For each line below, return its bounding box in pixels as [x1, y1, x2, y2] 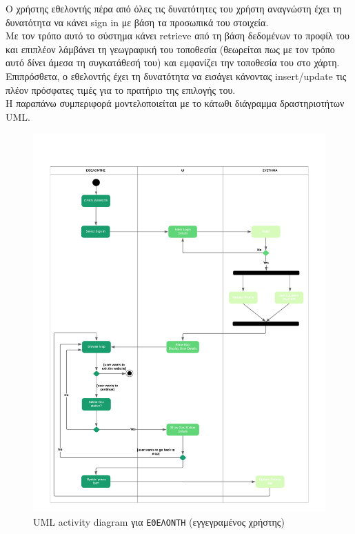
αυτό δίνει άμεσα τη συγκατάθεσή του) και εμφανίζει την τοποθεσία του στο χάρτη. [6, 55, 340, 70]
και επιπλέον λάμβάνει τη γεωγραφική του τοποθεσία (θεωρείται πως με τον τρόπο [6, 41, 335, 56]
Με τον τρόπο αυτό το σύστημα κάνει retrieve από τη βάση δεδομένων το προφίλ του [6, 28, 350, 43]
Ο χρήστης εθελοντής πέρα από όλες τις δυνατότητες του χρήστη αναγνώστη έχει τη [6, 1, 342, 15]
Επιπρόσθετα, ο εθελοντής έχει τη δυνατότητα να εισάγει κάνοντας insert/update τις [6, 68, 347, 83]
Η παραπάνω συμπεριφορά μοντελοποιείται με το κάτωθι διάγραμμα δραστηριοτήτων [6, 96, 345, 110]
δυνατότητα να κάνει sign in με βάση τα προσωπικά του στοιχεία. [6, 14, 269, 29]
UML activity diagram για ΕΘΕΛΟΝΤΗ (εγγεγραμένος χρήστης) [33, 514, 285, 528]
